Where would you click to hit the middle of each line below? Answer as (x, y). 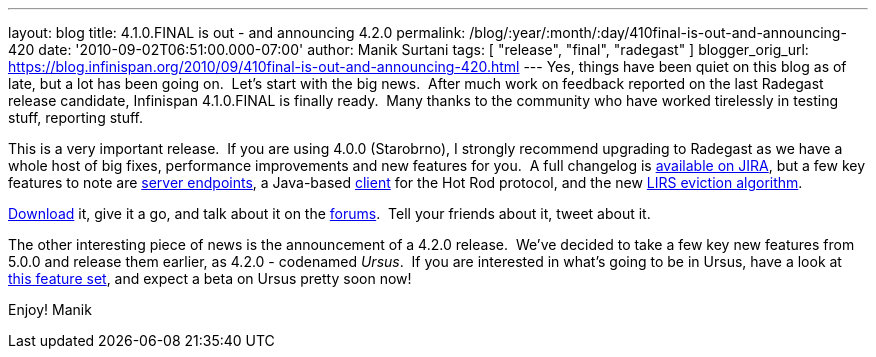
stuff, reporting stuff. (75, 117)
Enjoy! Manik (50, 309)
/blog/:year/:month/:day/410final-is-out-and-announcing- (658, 32)
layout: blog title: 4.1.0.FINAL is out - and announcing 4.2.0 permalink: (237, 32)
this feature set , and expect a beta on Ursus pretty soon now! (210, 278)
